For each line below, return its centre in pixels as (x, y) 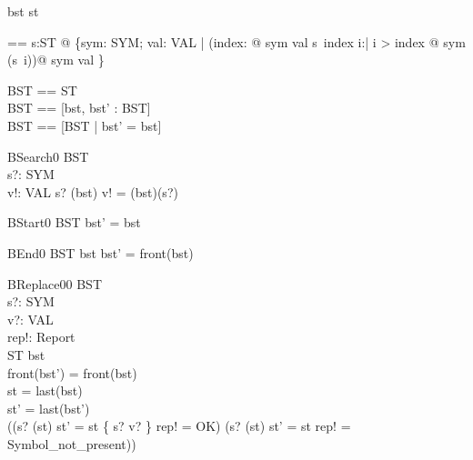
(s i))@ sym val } (56, 60)
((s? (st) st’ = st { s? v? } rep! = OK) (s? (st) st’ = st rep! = (179, 426)
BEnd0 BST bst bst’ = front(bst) (101, 252)
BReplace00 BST (55, 283)
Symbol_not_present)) (72, 443)
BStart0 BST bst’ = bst (74, 222)
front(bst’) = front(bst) (72, 372)
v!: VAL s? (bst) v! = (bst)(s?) (93, 191)
